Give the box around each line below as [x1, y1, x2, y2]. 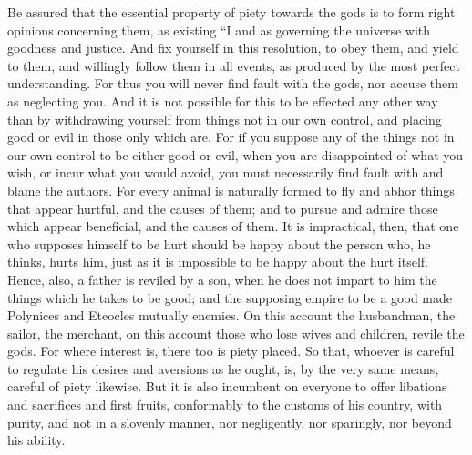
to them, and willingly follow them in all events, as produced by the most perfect [7, 56, 460, 75]
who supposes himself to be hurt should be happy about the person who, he [7, 234, 431, 253]
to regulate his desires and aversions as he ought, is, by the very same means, [7, 359, 439, 378]
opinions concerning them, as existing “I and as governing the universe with [7, 20, 431, 39]
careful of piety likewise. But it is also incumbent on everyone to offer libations [7, 377, 447, 396]
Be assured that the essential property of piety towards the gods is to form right [7, 3, 456, 21]
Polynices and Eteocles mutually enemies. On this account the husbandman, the [7, 306, 456, 325]
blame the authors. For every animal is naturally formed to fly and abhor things [7, 180, 455, 199]
